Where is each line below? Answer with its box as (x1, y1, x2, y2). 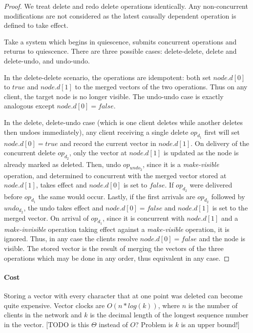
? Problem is (135, 319, 173, 329)
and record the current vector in (60, 138, 156, 148)
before (4, 191, 22, 201)
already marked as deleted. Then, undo (4, 159, 121, 169)
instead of (99, 319, 128, 329)
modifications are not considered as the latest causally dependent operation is (4, 10, 236, 21)
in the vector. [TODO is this (4, 319, 89, 329)
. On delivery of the (190, 138, 250, 148)
